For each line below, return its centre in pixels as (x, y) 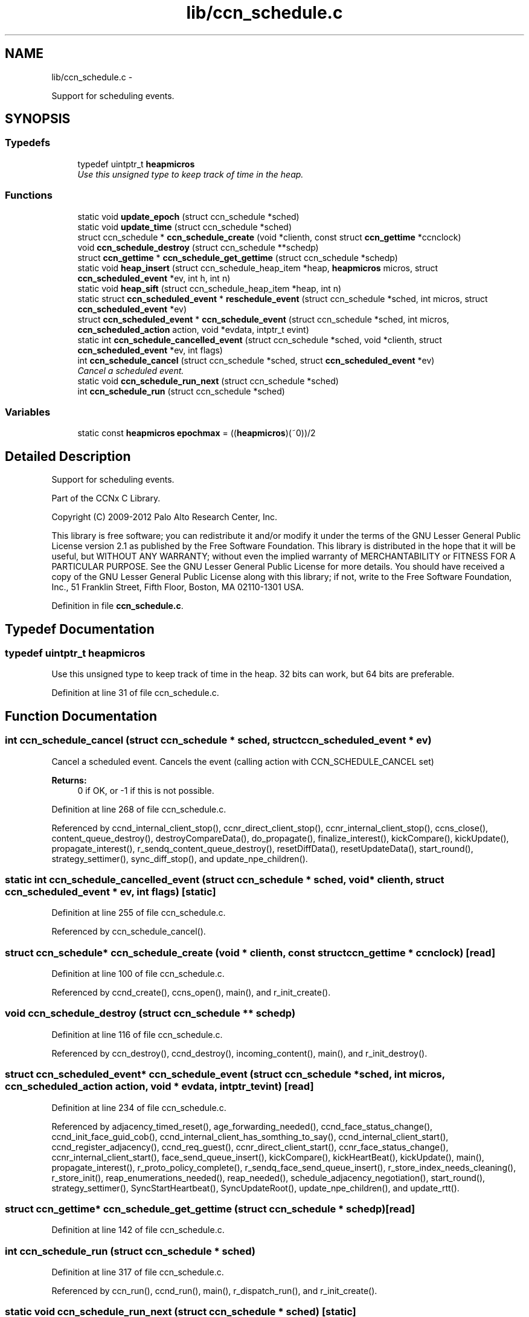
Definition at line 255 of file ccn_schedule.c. (139, 913)
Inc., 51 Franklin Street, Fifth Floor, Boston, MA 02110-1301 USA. (178, 587)
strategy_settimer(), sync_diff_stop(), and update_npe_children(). (180, 858)
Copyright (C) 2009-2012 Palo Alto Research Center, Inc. (165, 517)
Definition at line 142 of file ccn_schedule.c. (138, 1230)
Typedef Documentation (80, 629)
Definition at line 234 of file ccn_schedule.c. (139, 1107)
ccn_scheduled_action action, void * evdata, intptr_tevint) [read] (159, 1087)
